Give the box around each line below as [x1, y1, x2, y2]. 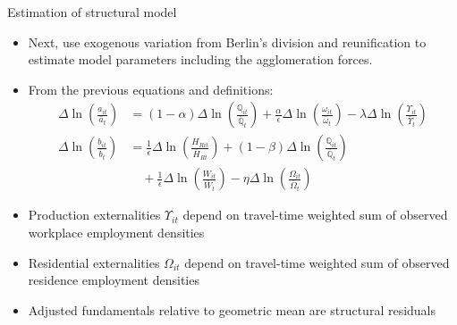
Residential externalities [28, 253, 160, 271]
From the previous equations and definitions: [28, 79, 274, 98]
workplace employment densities [28, 223, 205, 242]
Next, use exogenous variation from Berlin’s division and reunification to [28, 32, 427, 51]
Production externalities [28, 205, 161, 224]
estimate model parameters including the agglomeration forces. [28, 50, 373, 69]
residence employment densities [28, 271, 199, 289]
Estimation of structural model [7, 3, 177, 21]
